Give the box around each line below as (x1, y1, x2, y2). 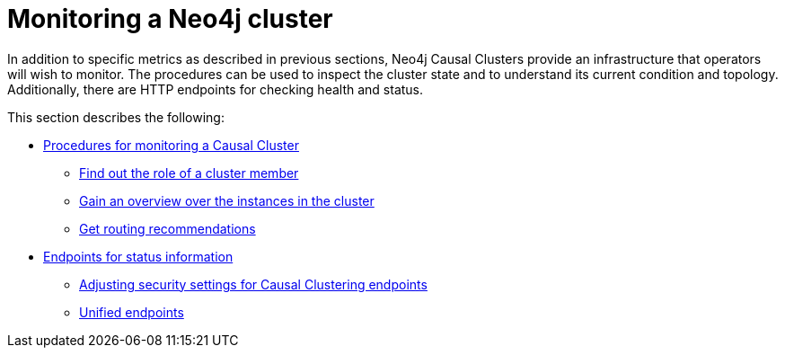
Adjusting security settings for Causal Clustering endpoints (79, 276, 428, 292)
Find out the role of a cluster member (79, 164, 299, 181)
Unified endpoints (79, 304, 184, 320)
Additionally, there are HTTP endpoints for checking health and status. (7, 81, 424, 97)
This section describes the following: (7, 109, 225, 125)
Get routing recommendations (79, 220, 256, 236)
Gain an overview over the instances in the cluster (79, 192, 375, 209)
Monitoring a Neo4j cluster (7, 4, 333, 34)
